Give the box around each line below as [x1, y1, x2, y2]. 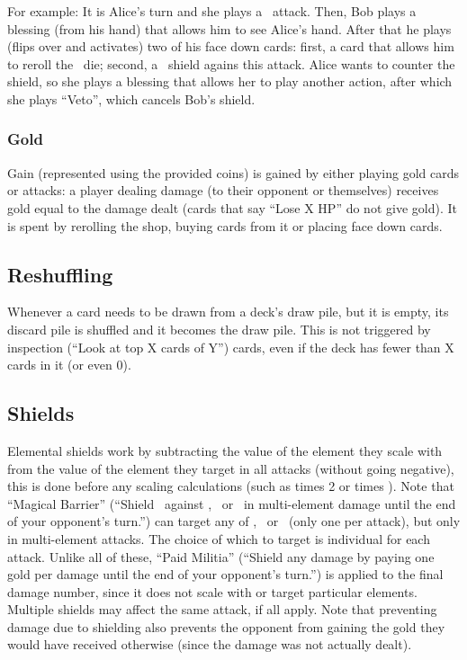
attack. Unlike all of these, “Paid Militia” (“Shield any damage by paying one [7, 547, 435, 566]
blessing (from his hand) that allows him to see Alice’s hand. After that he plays [7, 19, 452, 38]
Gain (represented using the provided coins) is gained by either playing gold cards [7, 163, 459, 182]
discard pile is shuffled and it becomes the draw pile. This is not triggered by [7, 319, 431, 338]
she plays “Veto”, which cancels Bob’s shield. [7, 89, 256, 108]
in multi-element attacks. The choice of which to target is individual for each [7, 529, 430, 548]
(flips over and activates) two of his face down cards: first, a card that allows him [7, 37, 454, 56]
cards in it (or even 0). [7, 355, 131, 374]
